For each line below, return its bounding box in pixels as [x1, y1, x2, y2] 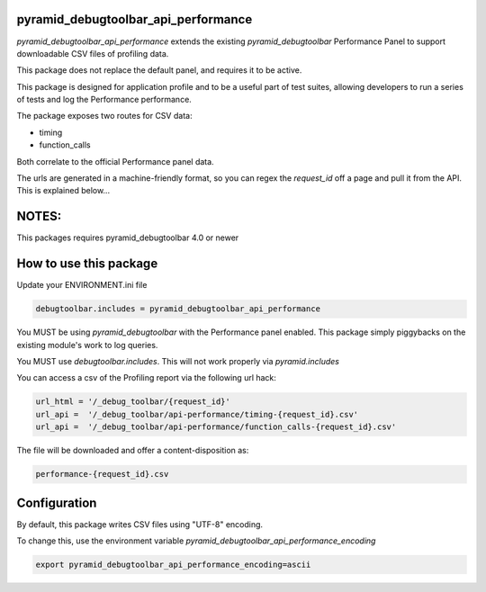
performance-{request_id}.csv [35, 469, 169, 480]
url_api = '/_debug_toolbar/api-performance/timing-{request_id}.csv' [35, 409, 359, 419]
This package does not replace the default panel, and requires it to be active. [16, 65, 302, 76]
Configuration [16, 495, 97, 510]
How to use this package [16, 256, 158, 272]
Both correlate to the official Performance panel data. [16, 156, 215, 166]
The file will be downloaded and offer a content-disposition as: [16, 445, 249, 456]
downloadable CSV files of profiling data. [16, 48, 169, 58]
